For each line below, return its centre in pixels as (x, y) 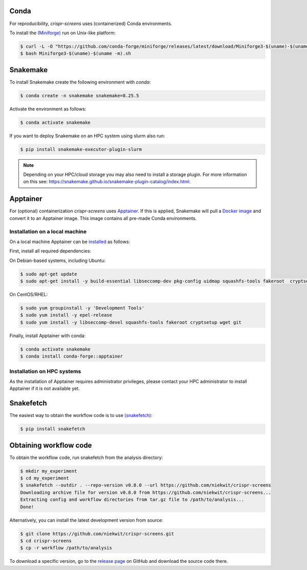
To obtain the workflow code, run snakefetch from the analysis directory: (86, 457)
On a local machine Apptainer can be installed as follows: (70, 242)
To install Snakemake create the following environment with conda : (80, 82)
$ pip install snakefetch (53, 429)
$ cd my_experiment (45, 478)
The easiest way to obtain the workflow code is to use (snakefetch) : (81, 415)
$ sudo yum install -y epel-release (66, 315)
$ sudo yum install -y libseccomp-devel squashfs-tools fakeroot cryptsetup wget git (131, 322)
